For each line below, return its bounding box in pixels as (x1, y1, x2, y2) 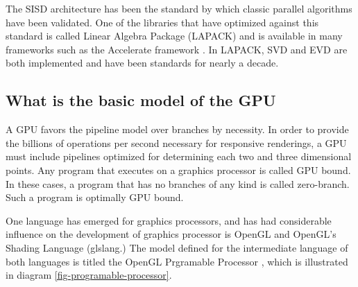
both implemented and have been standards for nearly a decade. (6, 55, 279, 70)
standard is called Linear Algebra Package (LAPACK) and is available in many (6, 28, 343, 43)
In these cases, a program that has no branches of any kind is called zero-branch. (6, 176, 350, 191)
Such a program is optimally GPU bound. (6, 190, 184, 205)
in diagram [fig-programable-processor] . (6, 268, 172, 282)
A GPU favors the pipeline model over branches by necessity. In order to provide (6, 122, 349, 137)
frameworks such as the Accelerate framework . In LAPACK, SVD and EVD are (6, 42, 348, 56)
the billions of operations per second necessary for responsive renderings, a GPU (6, 135, 347, 150)
